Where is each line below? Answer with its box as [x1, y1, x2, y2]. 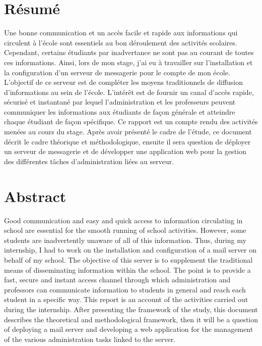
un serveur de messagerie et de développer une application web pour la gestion [4, 146, 246, 157]
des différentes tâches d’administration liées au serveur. [4, 156, 174, 166]
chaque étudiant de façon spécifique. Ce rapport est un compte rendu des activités [4, 116, 258, 127]
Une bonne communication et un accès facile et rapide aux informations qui [4, 27, 238, 38]
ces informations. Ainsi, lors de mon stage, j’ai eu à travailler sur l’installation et [4, 57, 253, 67]
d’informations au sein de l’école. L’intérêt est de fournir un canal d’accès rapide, [4, 86, 254, 97]
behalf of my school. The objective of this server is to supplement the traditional [4, 254, 253, 265]
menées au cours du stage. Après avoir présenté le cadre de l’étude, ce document [4, 126, 252, 137]
